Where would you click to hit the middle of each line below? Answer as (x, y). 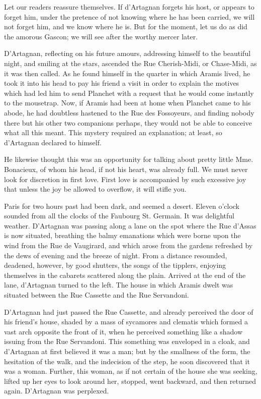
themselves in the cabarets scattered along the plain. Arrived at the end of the (125, 275)
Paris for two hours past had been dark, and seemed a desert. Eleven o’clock (122, 206)
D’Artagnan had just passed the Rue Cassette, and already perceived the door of (129, 311)
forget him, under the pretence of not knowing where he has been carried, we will (129, 16)
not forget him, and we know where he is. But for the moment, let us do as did (126, 26)
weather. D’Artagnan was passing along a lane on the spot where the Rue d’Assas (130, 225)
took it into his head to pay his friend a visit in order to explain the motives (122, 83)
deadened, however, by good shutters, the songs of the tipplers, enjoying (115, 265)
